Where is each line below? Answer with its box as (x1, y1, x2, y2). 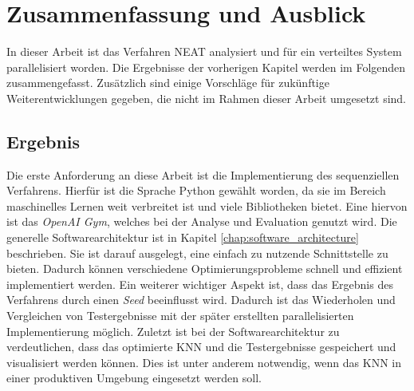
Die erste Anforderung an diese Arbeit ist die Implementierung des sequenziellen (6, 166, 400, 183)
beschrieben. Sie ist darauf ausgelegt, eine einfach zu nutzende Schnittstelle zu (6, 244, 388, 261)
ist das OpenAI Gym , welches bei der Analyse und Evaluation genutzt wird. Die (6, 213, 397, 230)
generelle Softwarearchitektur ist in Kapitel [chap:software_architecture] (6, 229, 359, 246)
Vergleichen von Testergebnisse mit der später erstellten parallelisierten (6, 307, 354, 324)
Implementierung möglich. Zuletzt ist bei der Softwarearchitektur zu (6, 322, 340, 339)
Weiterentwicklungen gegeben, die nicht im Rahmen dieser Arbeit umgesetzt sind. (6, 89, 407, 106)
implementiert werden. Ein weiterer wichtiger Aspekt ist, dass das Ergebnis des (6, 275, 393, 292)
